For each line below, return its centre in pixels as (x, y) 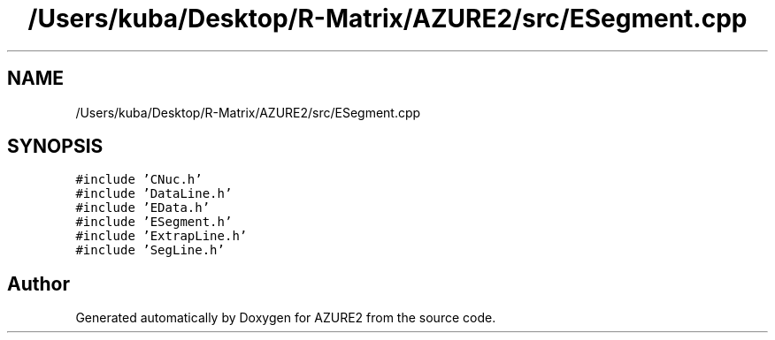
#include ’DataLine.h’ (154, 194)
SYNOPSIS (55, 147)
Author (38, 283)
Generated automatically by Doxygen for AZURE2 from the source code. (286, 318)
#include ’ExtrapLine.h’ (161, 236)
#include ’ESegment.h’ (154, 222)
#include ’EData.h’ (143, 208)
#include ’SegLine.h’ (150, 250)
